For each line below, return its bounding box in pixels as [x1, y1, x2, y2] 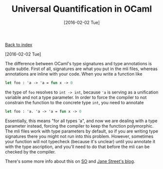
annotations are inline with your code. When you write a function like [5, 71, 143, 76]
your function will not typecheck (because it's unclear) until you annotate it [5, 138, 156, 144]
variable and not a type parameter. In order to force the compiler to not [5, 94, 147, 100]
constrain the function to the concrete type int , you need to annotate [5, 99, 144, 105]
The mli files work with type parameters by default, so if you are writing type [5, 128, 158, 134]
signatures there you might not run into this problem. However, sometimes [5, 133, 154, 139]
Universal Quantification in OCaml [11, 3, 152, 15]
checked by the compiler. [5, 149, 56, 154]
